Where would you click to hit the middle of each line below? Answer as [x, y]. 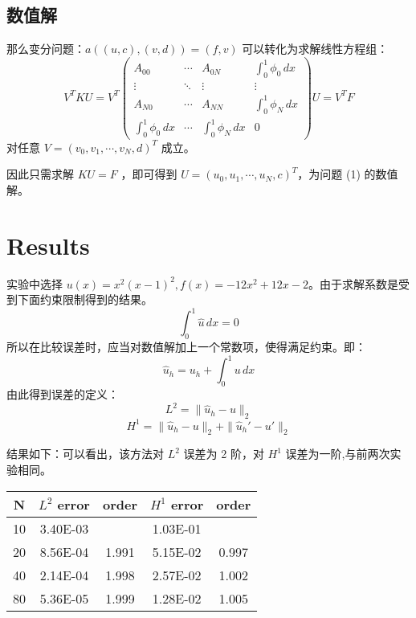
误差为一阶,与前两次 [338, 454]
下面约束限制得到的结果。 [85, 299]
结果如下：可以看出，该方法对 [85, 454]
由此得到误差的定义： [63, 394]
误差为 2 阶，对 [224, 454]
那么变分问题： [46, 49]
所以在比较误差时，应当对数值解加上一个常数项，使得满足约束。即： [186, 347]
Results [48, 245]
